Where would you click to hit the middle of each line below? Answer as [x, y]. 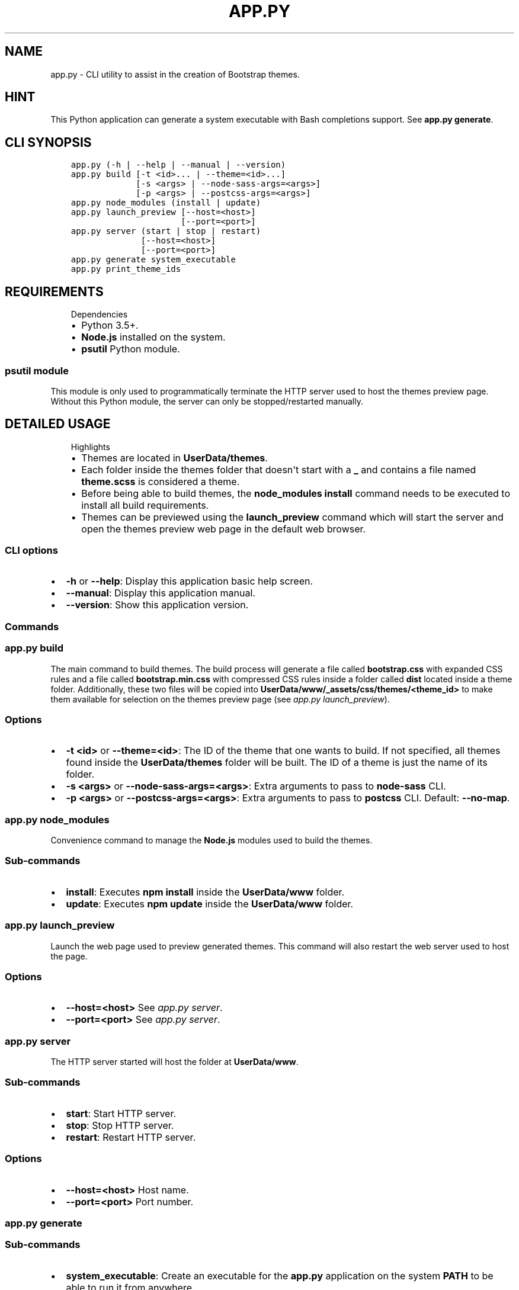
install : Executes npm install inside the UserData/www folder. [205, 892]
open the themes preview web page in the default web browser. [224, 529]
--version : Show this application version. [157, 605]
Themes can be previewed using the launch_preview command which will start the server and [292, 517]
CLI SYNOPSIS [48, 142]
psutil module [37, 370]
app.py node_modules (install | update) [166, 203]
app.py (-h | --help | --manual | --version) [178, 165]
